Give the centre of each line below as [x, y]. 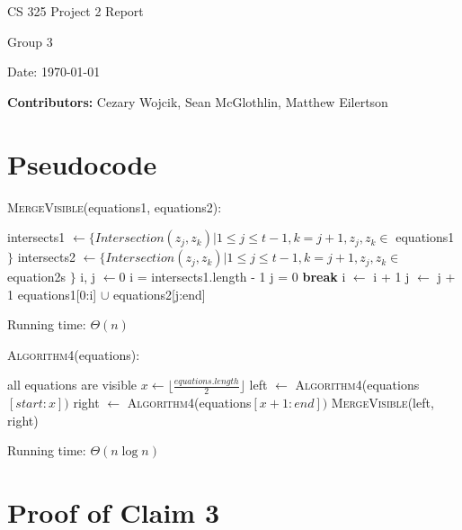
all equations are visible [72, 385]
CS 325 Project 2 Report [76, 11]
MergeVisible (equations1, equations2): [115, 207]
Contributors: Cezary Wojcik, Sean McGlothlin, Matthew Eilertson [198, 101]
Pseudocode [82, 163]
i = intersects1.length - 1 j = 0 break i [238, 277]
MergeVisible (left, [382, 403]
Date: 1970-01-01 [54, 72]
